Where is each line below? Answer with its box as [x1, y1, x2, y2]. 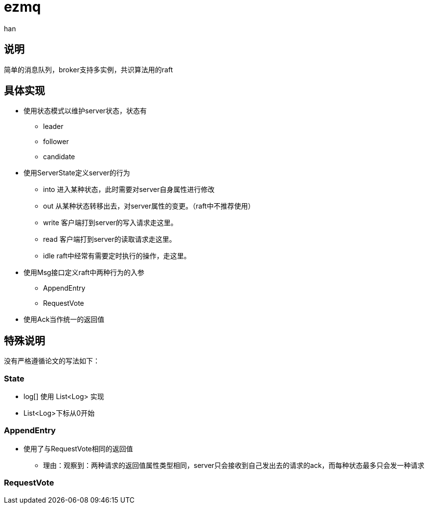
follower [43, 137, 69, 146]
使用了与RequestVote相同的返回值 [23, 444, 133, 453]
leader [43, 122, 64, 131]
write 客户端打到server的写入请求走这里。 [43, 218, 178, 227]
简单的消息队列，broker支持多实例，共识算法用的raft [4, 65, 173, 74]
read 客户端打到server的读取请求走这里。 [43, 235, 176, 244]
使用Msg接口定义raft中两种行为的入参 [23, 268, 145, 277]
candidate [43, 152, 75, 161]
